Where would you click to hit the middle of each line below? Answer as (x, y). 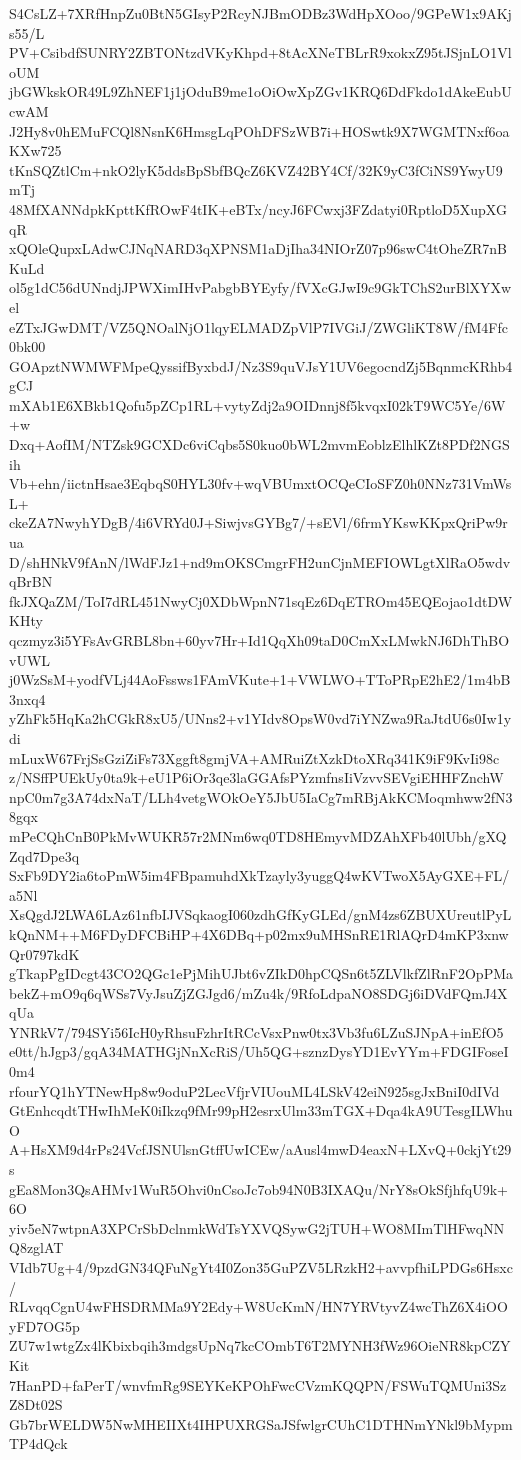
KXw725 (35, 150)
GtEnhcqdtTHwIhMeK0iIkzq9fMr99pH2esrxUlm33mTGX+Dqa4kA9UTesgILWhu (261, 1110)
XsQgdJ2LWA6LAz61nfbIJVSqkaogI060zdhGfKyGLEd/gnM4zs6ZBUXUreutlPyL (260, 914)
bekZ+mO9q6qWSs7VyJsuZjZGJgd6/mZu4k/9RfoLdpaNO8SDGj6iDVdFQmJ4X (258, 992)
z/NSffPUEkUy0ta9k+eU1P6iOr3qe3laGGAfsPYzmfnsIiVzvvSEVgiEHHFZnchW (256, 777)
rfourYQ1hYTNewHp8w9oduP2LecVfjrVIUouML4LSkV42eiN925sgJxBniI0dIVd (254, 1090)
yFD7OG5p (44, 1325)
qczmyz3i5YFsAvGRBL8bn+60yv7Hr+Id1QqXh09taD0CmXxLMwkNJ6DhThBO (259, 640)
